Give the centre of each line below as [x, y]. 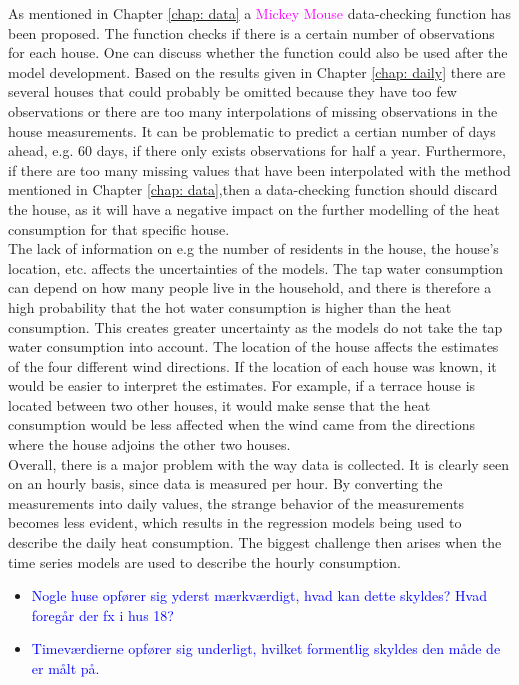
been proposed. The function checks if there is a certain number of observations [251, 32]
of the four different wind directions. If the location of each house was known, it [252, 365]
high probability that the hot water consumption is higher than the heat [230, 306]
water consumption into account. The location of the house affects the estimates [253, 346]
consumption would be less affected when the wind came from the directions [242, 424]
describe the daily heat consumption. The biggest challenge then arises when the [255, 542]
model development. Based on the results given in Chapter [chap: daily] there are [257, 71]
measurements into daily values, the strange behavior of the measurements [236, 502]
